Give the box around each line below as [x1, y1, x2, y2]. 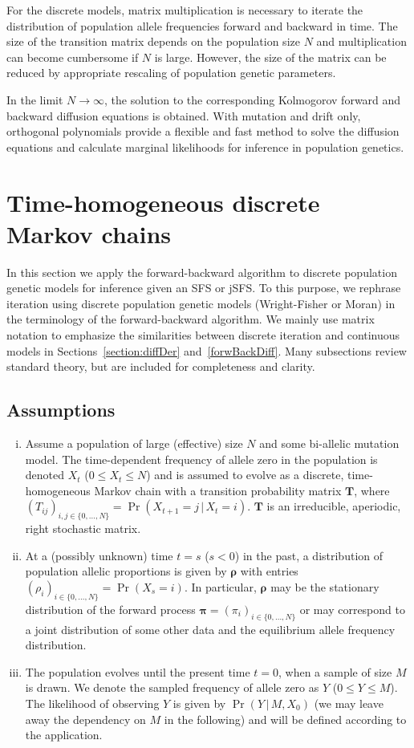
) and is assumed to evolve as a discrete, [146, 466, 344, 483]
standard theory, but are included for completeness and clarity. [6, 358, 315, 375]
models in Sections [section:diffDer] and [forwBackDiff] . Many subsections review [6, 342, 407, 359]
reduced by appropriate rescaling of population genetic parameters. [6, 64, 336, 81]
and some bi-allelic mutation [259, 435, 400, 452]
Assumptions [6, 397, 116, 422]
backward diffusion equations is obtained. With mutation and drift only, [6, 107, 361, 124]
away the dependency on [25, 710, 146, 727]
